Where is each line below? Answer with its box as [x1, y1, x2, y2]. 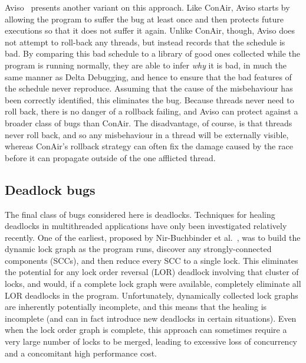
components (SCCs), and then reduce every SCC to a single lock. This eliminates [5, 254, 298, 266]
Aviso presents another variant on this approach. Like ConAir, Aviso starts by [5, 1, 290, 13]
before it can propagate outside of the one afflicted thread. [5, 151, 216, 163]
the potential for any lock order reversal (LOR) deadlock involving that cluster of [5, 266, 299, 278]
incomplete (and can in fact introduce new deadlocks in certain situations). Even [5, 312, 297, 324]
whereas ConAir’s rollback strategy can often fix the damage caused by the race [5, 140, 293, 152]
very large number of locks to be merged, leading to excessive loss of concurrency [5, 335, 298, 348]
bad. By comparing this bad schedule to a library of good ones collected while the [5, 47, 301, 60]
